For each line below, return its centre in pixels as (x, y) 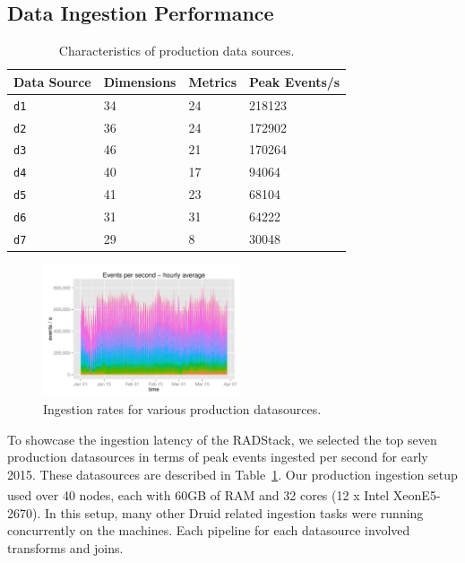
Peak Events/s (295, 81)
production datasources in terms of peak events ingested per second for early (218, 457)
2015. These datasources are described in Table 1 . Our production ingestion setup (232, 474)
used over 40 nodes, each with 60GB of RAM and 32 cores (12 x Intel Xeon (215, 495)
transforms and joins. (65, 547)
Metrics (213, 81)
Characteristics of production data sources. (177, 51)
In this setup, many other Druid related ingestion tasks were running (234, 512)
